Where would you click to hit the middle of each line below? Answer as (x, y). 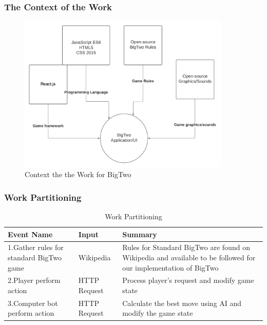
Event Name (30, 234)
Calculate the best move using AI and (182, 303)
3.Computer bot (33, 303)
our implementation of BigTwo (170, 267)
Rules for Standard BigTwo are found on (186, 247)
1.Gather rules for (36, 247)
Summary (140, 234)
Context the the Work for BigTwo (78, 174)
